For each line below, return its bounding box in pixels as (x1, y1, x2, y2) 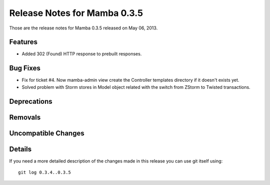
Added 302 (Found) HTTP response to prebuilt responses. (21, 51, 142, 57)
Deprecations (9, 97, 52, 106)
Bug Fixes (9, 64, 41, 72)
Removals (9, 113, 41, 122)
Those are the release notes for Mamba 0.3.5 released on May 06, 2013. (9, 25, 158, 31)
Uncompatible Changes (9, 129, 84, 137)
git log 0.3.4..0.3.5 (18, 170, 71, 176)
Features (9, 38, 37, 46)
